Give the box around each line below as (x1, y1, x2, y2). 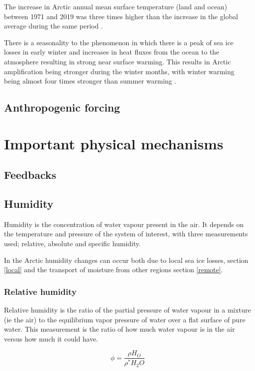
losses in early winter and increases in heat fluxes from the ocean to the (4, 47, 220, 57)
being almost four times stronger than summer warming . (4, 76, 176, 86)
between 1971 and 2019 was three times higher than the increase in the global (4, 11, 238, 21)
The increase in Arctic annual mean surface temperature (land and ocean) (4, 1, 227, 11)
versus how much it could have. (4, 333, 98, 343)
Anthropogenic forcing (4, 100, 120, 115)
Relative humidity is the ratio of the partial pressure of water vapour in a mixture (4, 305, 251, 315)
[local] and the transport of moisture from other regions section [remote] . (4, 264, 223, 275)
